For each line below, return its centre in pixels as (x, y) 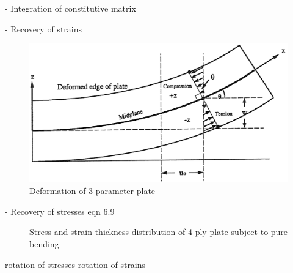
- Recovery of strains (44, 28)
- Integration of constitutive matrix (71, 8)
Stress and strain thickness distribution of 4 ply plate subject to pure (159, 232)
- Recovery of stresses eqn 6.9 (60, 211)
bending (44, 244)
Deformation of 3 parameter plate (92, 191)
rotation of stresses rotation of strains (75, 264)
